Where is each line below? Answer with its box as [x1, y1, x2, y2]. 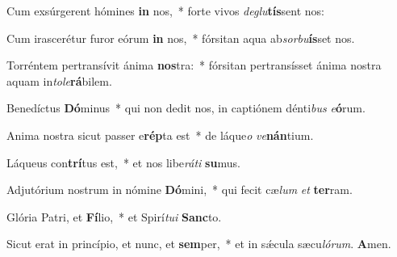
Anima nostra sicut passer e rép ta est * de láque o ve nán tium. [6, 126, 314, 143]
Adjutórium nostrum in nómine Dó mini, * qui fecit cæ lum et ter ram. [6, 181, 353, 198]
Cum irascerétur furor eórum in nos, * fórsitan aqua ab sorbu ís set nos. [6, 29, 355, 46]
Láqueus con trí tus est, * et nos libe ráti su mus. [6, 154, 240, 171]
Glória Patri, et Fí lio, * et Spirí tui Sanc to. [6, 208, 222, 225]
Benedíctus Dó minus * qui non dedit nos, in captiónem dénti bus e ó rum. [6, 99, 366, 116]
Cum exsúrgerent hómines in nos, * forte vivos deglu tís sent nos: [6, 2, 325, 19]
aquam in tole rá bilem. [6, 72, 112, 89]
